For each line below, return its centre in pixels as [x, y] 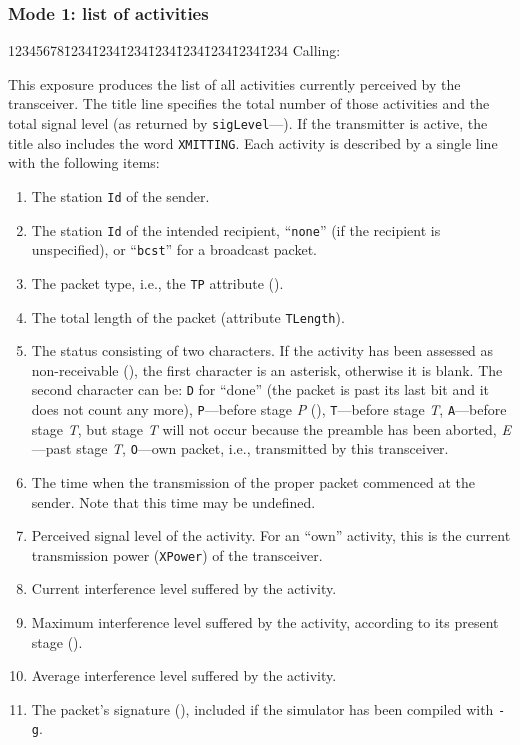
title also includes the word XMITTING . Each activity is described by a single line [253, 142]
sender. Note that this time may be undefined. [173, 501]
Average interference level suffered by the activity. [184, 675]
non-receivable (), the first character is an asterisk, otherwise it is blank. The [267, 369]
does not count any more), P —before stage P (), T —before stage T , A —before [269, 409]
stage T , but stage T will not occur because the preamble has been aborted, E [271, 428]
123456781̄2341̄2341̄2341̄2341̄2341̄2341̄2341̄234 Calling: [174, 50]
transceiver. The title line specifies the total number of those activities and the [249, 103]
